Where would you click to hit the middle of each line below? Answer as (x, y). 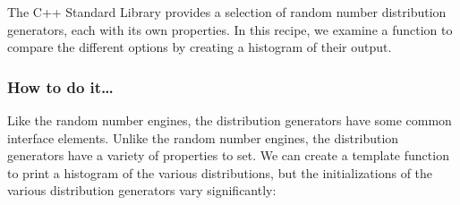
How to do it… (60, 86)
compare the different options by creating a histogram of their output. (200, 47)
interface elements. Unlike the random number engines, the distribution (203, 137)
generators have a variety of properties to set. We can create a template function (228, 155)
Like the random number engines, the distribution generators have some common (230, 120)
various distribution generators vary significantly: (142, 190)
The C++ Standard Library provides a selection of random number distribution (227, 12)
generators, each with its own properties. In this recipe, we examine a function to (230, 29)
